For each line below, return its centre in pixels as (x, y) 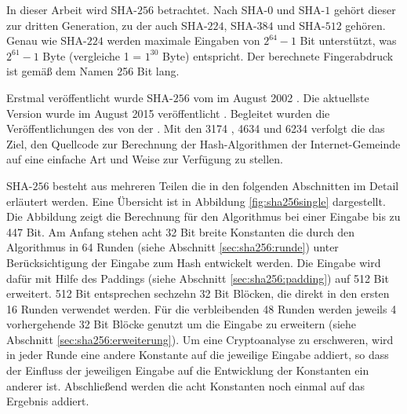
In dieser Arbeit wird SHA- (72, 9)
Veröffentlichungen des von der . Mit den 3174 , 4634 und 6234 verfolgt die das (196, 128)
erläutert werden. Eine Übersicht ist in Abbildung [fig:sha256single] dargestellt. (196, 201)
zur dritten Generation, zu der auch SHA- (107, 25)
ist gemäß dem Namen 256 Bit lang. (93, 71)
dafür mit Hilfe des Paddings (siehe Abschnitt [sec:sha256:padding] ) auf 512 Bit (198, 278)
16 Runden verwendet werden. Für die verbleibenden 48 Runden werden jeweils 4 (202, 308)
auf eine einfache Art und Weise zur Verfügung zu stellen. (145, 159)
